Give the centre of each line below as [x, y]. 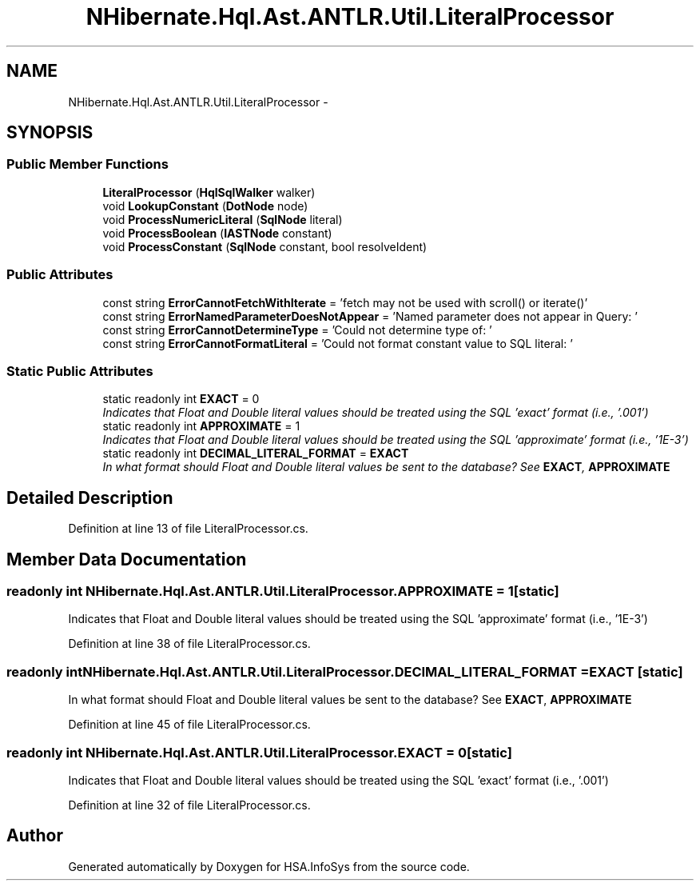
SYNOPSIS [50, 133]
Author [35, 836]
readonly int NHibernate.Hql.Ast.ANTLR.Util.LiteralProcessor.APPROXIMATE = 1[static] [283, 591]
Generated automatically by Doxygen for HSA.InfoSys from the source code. [269, 866]
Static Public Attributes [80, 371]
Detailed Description [90, 497]
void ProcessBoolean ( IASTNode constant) [217, 233]
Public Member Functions [87, 164]
